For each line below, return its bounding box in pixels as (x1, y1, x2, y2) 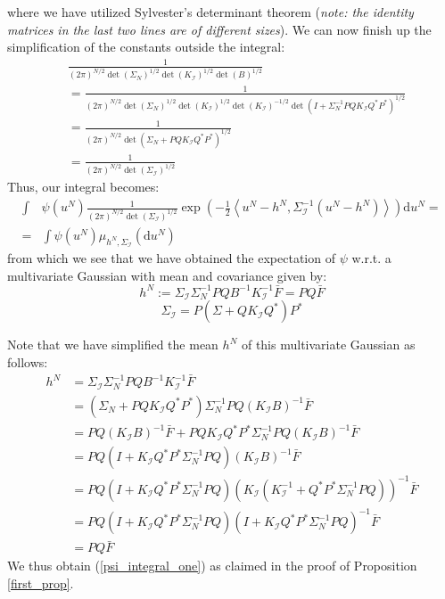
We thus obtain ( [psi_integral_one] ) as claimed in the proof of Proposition (7, 556, 417, 575)
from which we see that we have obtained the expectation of (7, 249, 335, 267)
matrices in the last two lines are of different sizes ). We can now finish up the (7, 20, 432, 38)
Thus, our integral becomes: (7, 177, 160, 196)
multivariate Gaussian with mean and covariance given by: (7, 266, 327, 284)
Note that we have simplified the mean (7, 335, 218, 354)
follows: (7, 352, 48, 371)
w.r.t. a (351, 249, 391, 267)
